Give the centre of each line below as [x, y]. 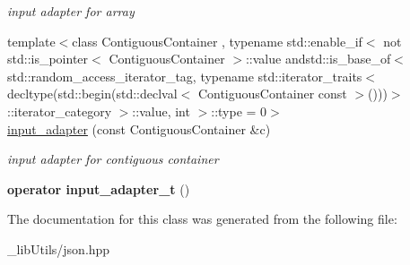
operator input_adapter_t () [99, 188]
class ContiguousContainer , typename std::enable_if [217, 41]
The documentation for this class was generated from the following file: [202, 219]
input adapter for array [71, 11]
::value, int [161, 111]
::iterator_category [60, 111]
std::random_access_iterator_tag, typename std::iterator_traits [185, 76]
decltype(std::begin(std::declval [92, 94]
